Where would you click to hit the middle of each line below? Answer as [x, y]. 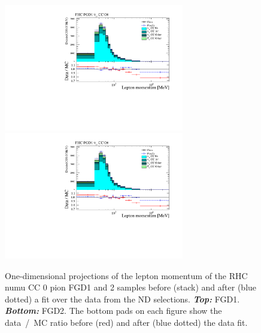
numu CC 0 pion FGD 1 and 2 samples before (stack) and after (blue [131, 287]
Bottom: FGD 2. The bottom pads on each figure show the [113, 311]
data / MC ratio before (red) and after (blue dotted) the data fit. [126, 323]
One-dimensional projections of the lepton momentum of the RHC [126, 275]
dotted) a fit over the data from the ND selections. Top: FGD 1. [122, 299]
